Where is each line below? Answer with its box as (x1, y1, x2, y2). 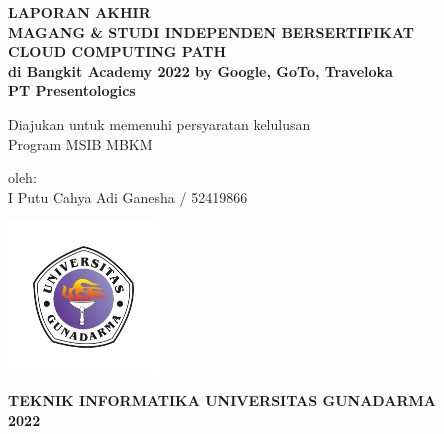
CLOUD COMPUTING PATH (8, 41, 227, 62)
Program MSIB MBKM (8, 133, 153, 154)
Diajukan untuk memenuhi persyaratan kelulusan (8, 113, 311, 134)
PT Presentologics (8, 80, 136, 101)
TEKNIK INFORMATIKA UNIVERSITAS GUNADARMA (8, 390, 436, 411)
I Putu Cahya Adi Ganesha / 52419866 (8, 186, 248, 207)
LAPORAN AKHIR (8, 2, 151, 22)
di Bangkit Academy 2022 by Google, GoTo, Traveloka (8, 60, 393, 81)
